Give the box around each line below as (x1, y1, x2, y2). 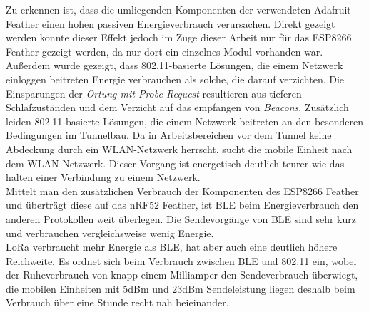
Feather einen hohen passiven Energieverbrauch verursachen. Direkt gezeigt (6, 16, 335, 31)
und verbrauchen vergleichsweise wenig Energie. (6, 225, 214, 240)
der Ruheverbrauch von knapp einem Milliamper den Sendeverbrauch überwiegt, (6, 267, 358, 282)
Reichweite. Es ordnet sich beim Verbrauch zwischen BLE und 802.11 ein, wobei (6, 253, 357, 268)
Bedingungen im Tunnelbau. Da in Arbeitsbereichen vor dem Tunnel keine (6, 128, 332, 142)
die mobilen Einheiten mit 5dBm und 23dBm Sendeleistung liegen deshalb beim (6, 281, 355, 296)
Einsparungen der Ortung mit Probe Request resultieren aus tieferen (6, 85, 302, 100)
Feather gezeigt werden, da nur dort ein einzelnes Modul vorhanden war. (6, 43, 323, 58)
